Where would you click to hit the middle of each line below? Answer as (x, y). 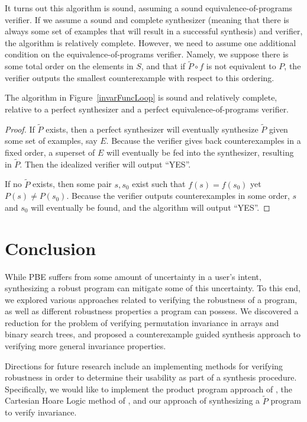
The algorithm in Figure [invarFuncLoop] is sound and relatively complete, (141, 97)
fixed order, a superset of (50, 152)
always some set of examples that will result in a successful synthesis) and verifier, (154, 31)
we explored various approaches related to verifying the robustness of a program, (151, 299)
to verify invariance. (41, 412)
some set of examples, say (51, 141)
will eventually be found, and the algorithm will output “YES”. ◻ (151, 207)
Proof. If (20, 129)
